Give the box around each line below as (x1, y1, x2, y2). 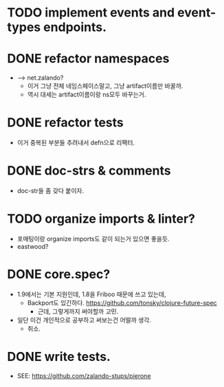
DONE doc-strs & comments (7, 163, 171, 179)
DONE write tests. (7, 349, 111, 365)
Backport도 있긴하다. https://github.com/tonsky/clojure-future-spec (27, 298, 218, 307)
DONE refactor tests (7, 115, 124, 131)
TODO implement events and (7, 5, 175, 21)
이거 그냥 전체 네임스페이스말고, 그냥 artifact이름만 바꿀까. (27, 82, 183, 90)
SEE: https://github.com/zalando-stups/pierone (16, 371, 151, 379)
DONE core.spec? (7, 267, 111, 283)
